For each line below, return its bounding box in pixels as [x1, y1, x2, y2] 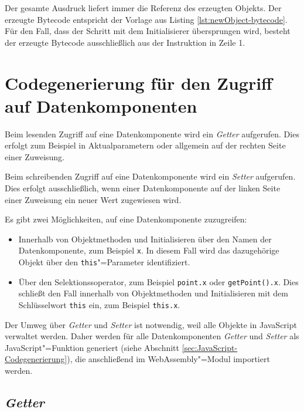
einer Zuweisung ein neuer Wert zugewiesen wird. [5, 193, 182, 205]
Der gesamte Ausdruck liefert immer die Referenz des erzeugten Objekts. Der [5, 2, 282, 13]
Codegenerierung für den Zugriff [5, 70, 272, 94]
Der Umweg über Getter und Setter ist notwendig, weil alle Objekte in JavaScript [5, 318, 297, 330]
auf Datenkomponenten [5, 93, 197, 117]
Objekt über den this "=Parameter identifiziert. [18, 256, 190, 268]
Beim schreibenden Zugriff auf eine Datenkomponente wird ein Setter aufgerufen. [5, 170, 296, 183]
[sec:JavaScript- [182, 341, 238, 353]
